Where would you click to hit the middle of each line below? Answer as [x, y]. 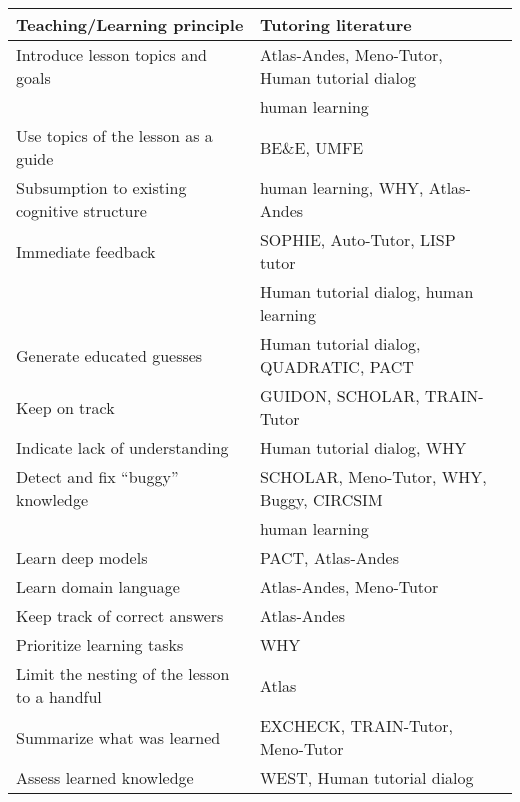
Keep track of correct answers [120, 615]
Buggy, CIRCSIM [321, 499]
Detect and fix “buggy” [97, 476]
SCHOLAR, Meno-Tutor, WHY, [373, 476]
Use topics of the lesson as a [114, 135]
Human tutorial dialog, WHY [363, 447]
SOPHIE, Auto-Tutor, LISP [357, 239]
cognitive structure [81, 210]
